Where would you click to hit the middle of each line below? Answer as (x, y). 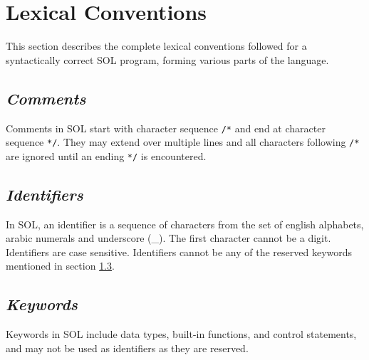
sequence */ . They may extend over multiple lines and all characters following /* (183, 142)
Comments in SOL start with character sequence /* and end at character (166, 128)
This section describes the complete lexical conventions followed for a (156, 46)
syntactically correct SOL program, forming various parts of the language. (167, 59)
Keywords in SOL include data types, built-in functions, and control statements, (181, 334)
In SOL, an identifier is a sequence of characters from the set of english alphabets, (185, 224)
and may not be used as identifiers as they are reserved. (127, 348)
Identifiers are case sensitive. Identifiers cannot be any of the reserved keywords (179, 252)
